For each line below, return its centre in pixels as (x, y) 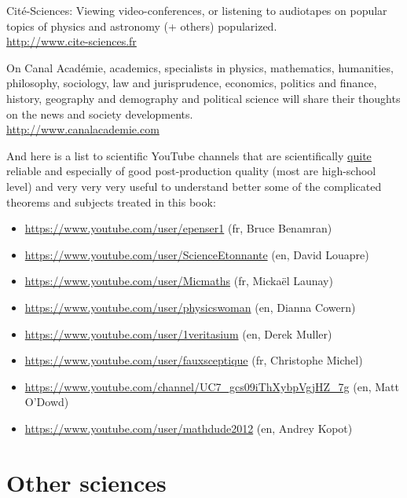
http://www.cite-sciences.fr (71, 41)
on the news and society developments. (100, 114)
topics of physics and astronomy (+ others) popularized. (142, 26)
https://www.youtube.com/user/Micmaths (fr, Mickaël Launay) (179, 281)
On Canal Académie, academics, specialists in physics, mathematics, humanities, (200, 67)
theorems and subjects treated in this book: (111, 201)
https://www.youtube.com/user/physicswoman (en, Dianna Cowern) (190, 307)
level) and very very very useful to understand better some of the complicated (194, 186)
